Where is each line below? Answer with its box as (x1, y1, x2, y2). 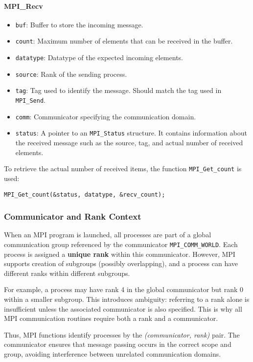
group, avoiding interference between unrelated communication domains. (4, 348, 221, 359)
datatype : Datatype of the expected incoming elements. (15, 52, 183, 63)
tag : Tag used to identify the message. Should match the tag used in (15, 85, 222, 95)
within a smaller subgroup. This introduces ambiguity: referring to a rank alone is (4, 294, 250, 304)
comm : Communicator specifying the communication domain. (15, 111, 196, 121)
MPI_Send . (15, 95, 46, 105)
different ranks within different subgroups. (4, 268, 130, 278)
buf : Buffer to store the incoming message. (15, 19, 143, 29)
